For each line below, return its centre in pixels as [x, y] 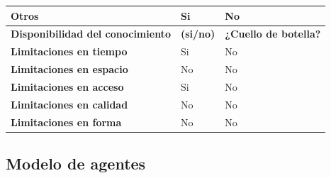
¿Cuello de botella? [273, 34]
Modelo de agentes [76, 163]
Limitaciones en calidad [69, 104]
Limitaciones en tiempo [69, 51]
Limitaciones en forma [66, 122]
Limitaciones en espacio [69, 69]
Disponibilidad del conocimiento [91, 34]
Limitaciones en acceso [67, 86]
